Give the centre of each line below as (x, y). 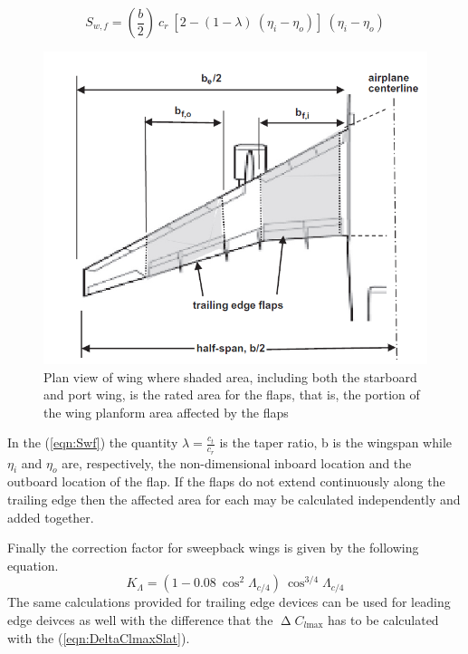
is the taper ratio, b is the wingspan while (335, 442)
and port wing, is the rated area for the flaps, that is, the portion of (232, 394)
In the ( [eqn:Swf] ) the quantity (93, 442)
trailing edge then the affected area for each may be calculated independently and (234, 499)
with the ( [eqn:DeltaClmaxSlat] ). (99, 637)
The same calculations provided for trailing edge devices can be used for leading (229, 602)
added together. (51, 517)
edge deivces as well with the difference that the (140, 619)
